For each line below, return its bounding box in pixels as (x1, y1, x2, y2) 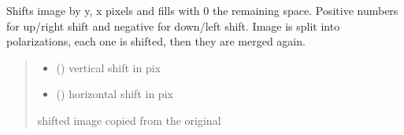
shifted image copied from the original (37, 111, 221, 128)
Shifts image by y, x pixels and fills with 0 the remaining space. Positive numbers (6, 2, 398, 18)
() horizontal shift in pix (56, 86, 173, 102)
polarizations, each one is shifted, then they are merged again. (6, 33, 306, 49)
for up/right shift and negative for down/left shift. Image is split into (6, 17, 340, 34)
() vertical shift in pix (56, 59, 161, 75)
